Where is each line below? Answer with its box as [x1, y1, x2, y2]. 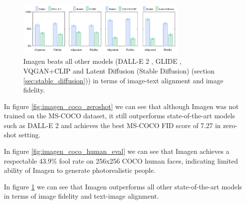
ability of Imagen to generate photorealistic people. [4, 165, 156, 175]
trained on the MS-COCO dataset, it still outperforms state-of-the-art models [4, 111, 235, 121]
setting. [18, 130, 41, 140]
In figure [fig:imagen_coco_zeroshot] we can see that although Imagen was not [4, 101, 239, 111]
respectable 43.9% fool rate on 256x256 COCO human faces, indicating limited [4, 155, 238, 166]
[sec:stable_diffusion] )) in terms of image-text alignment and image [23, 75, 224, 85]
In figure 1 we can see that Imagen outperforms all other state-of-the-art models [4, 181, 242, 191]
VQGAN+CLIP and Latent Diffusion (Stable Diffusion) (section [23, 65, 215, 75]
